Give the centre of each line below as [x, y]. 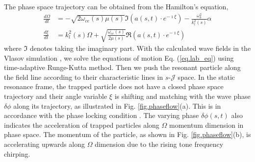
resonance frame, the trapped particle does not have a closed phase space [114, 86]
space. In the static [206, 77]
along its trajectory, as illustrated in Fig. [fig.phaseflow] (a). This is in [117, 105]
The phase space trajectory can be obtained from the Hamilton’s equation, [116, 6]
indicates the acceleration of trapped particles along [82, 125]
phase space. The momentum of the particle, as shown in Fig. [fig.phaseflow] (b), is [127, 134]
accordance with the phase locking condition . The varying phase [102, 115]
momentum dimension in [206, 125]
